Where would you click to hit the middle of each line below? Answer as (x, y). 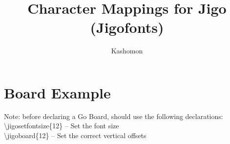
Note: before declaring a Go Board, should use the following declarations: (114, 116)
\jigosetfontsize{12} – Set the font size (62, 126)
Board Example (57, 92)
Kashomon (127, 51)
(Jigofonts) (127, 27)
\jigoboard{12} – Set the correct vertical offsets (75, 135)
